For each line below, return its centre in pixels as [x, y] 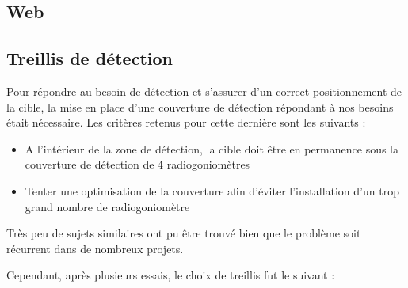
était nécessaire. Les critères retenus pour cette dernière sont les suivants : [186, 122]
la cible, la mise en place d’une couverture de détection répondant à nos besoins [200, 106]
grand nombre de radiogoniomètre [107, 206]
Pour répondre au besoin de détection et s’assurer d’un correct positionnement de [204, 91]
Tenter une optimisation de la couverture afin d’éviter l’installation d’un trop [212, 190]
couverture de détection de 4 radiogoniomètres [137, 164]
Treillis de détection [90, 58]
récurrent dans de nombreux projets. [95, 248]
